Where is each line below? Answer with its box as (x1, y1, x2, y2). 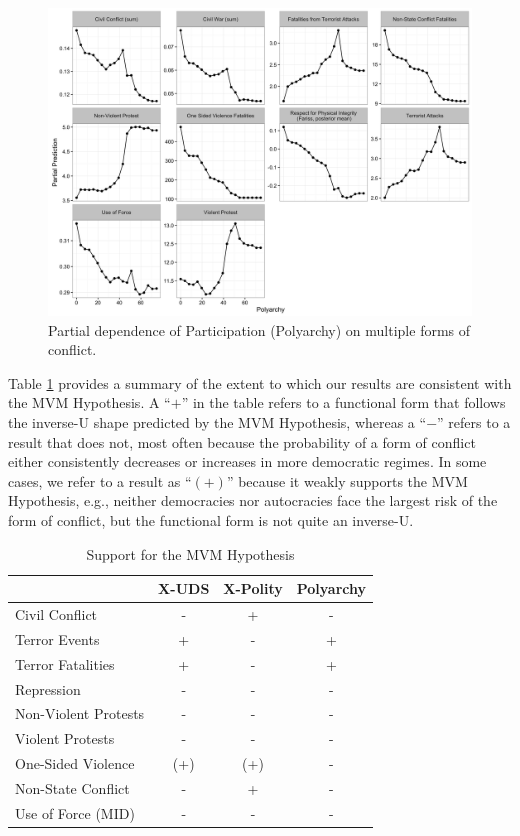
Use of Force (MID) (15, 802, 135, 823)
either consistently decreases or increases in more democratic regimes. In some (8, 451, 487, 472)
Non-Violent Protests (15, 703, 145, 724)
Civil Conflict (15, 604, 98, 625)
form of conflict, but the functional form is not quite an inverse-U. (8, 510, 414, 530)
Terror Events (15, 628, 100, 649)
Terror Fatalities (15, 653, 115, 674)
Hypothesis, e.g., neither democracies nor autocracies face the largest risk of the (8, 490, 498, 511)
